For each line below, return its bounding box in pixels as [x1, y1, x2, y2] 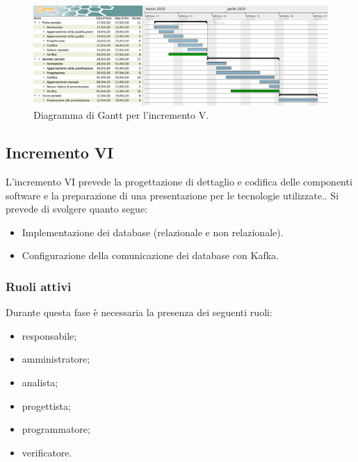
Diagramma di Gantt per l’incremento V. [33, 108, 209, 122]
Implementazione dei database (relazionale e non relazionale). [22, 224, 284, 239]
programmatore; [22, 422, 90, 436]
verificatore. [22, 445, 72, 459]
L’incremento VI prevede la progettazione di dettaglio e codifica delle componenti [6, 174, 352, 189]
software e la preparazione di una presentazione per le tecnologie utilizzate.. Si [6, 188, 339, 202]
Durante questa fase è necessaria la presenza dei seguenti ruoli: [6, 305, 272, 320]
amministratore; [22, 352, 90, 366]
